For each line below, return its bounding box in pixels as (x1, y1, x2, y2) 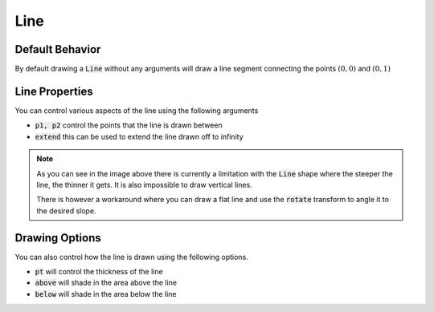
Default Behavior (14, 43, 101, 56)
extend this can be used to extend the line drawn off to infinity (35, 132, 244, 141)
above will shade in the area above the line (35, 278, 177, 288)
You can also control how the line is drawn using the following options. (14, 252, 248, 261)
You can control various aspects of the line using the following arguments (14, 105, 259, 115)
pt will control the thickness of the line (35, 267, 164, 276)
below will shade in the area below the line (35, 289, 177, 298)
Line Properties (14, 84, 94, 98)
